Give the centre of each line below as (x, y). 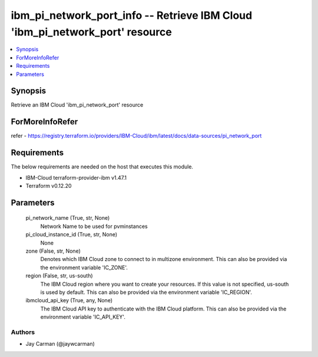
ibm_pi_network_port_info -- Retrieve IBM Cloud (132, 15)
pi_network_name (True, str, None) (68, 218)
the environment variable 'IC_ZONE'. (84, 267)
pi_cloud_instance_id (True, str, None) (72, 234)
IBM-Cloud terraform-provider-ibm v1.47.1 (76, 177)
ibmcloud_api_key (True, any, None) (69, 300)
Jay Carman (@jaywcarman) (60, 344)
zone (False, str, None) (53, 251)
